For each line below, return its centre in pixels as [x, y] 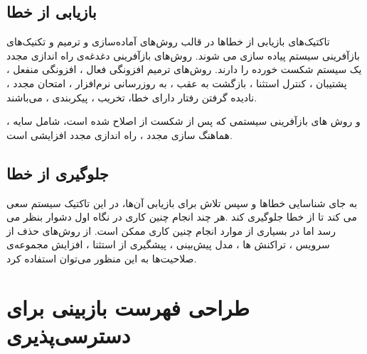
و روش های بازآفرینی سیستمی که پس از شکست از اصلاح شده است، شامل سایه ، [183, 121]
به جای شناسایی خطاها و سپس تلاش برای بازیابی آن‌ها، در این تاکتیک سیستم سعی [182, 203]
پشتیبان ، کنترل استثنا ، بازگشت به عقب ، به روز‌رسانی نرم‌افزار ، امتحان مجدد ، [177, 83]
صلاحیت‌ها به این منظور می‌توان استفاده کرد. [102, 258]
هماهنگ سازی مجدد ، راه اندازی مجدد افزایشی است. [119, 134]
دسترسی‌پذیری [69, 334]
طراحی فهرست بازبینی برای [128, 307]
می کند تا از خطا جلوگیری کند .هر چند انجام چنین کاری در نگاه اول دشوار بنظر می [182, 217]
